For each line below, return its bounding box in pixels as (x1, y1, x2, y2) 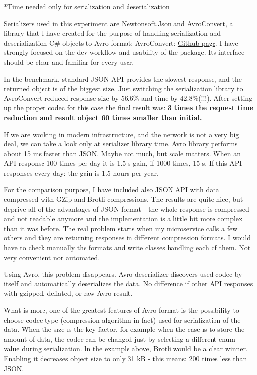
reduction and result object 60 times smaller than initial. (4, 112, 202, 122)
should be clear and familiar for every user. (4, 56, 134, 67)
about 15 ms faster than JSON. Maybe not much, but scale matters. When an (4, 148, 241, 158)
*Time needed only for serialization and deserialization (4, 1, 170, 11)
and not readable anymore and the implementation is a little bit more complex (4, 213, 243, 224)
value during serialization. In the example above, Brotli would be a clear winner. (4, 343, 248, 354)
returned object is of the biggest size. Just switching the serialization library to (4, 83, 243, 94)
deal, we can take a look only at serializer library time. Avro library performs (4, 139, 238, 149)
